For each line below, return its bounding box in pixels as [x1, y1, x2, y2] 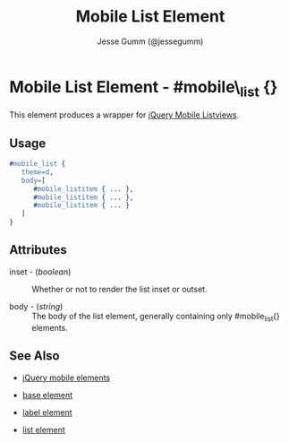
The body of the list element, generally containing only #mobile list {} [31, 310, 280, 324]
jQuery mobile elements [21, 372, 110, 383]
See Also [9, 348, 60, 364]
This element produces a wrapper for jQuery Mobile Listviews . [9, 109, 240, 120]
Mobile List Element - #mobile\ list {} [9, 76, 278, 100]
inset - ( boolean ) [9, 266, 72, 277]
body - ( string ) [9, 300, 64, 311]
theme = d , [21, 168, 54, 177]
